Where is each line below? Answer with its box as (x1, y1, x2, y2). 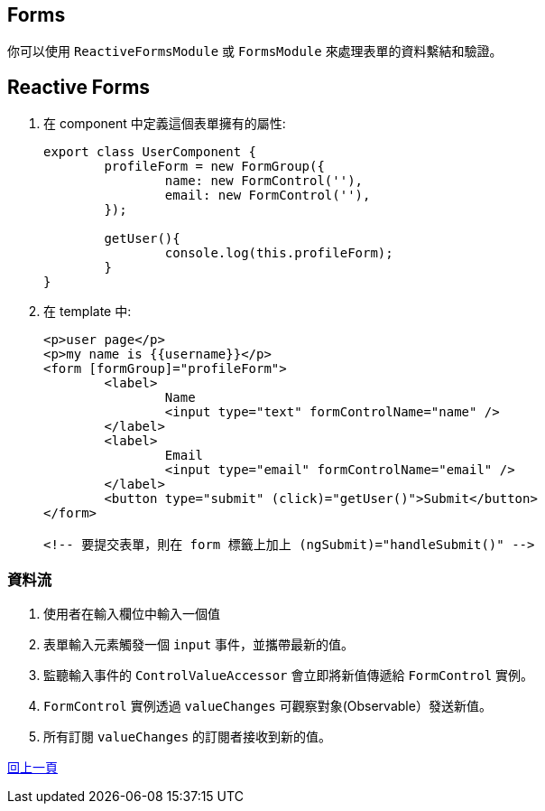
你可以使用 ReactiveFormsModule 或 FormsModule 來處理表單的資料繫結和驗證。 (7, 43, 503, 60)
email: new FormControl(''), (164, 188, 371, 203)
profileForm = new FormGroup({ (104, 159, 325, 174)
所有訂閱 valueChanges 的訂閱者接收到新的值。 (43, 729, 332, 745)
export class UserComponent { (43, 144, 257, 160)
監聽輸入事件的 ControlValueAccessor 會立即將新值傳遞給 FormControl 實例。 (43, 667, 534, 684)
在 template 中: (43, 303, 132, 320)
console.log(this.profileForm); (164, 246, 393, 261)
